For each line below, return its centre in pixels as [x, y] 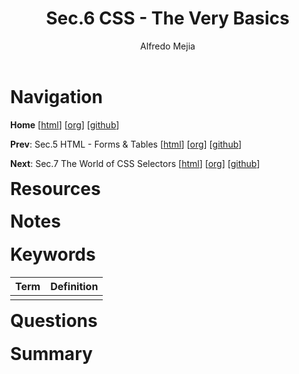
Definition [74, 286]
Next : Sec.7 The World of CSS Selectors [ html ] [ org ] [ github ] [135, 163]
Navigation [56, 96]
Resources [55, 188]
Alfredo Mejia [168, 46]
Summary [51, 353]
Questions [54, 320]
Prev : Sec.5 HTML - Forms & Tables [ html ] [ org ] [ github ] [126, 144]
